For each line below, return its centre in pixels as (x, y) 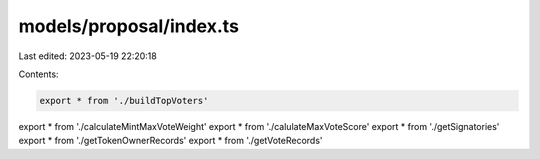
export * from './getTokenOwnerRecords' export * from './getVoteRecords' (170, 141)
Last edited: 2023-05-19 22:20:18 (87, 56)
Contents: (38, 74)
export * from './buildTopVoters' (124, 100)
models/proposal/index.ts (129, 26)
